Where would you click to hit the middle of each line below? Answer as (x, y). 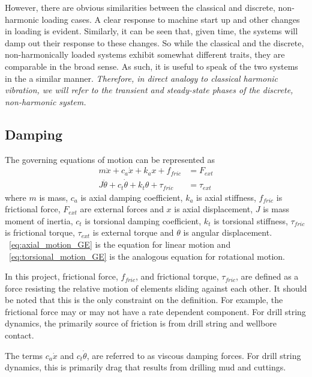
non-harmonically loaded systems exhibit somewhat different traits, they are (145, 54)
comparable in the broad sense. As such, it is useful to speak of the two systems (151, 66)
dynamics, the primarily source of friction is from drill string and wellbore (141, 323)
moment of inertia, (39, 220)
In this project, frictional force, (61, 276)
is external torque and (133, 232)
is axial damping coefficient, (132, 197)
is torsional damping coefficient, (143, 220)
